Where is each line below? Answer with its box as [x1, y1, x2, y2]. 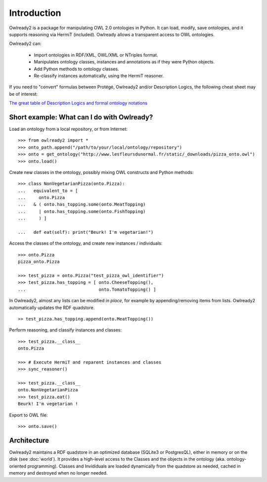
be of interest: [9, 91, 38, 97]
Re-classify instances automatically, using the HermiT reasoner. [34, 72, 164, 79]
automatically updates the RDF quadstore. [9, 305, 95, 311]
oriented [9, 463, 27, 469]
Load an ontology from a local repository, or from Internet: [9, 126, 128, 132]
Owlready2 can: [9, 41, 42, 47]
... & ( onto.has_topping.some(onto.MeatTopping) [18, 202, 146, 208]
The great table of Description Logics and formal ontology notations [9, 100, 148, 106]
